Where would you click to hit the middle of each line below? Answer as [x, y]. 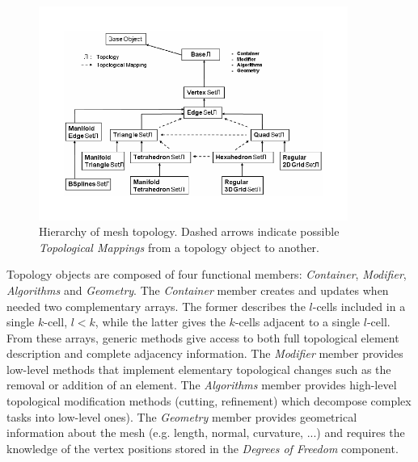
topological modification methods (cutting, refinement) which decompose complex [209, 401]
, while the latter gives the [160, 322]
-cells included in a [359, 306]
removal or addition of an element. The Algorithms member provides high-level [202, 385]
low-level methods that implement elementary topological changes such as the [199, 369]
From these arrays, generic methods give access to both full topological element [203, 337]
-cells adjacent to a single [298, 322]
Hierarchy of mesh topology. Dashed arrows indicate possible [189, 231]
